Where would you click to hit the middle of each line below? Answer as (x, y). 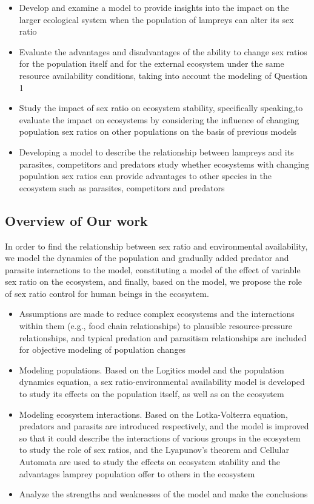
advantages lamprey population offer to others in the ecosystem (137, 473)
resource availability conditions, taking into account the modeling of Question (163, 75)
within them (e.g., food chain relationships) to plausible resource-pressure (156, 326)
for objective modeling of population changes (102, 349)
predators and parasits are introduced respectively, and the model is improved (164, 426)
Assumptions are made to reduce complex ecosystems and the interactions (157, 314)
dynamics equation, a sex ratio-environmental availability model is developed (162, 382)
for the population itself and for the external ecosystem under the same (152, 63)
